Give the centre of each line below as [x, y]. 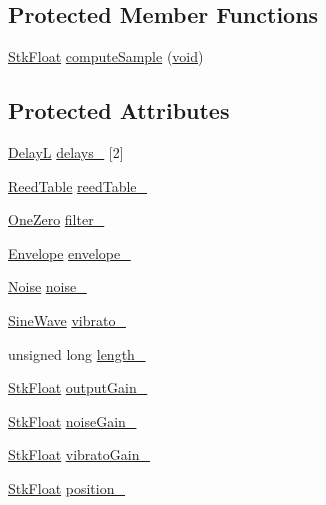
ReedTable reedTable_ [78, 185]
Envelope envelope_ [69, 252]
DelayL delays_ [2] [66, 152]
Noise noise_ [47, 286]
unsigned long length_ [77, 353]
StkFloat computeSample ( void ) [106, 56]
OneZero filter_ [56, 219]
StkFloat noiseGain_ [72, 420]
